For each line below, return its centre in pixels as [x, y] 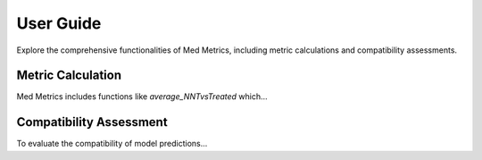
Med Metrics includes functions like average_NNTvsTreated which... [142, 97]
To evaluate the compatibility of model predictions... [112, 144]
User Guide [59, 23]
